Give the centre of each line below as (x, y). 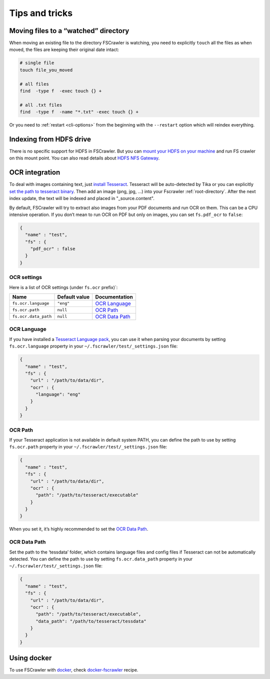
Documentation (114, 296)
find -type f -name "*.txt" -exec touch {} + (79, 112)
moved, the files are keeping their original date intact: (64, 49)
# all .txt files (41, 105)
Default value (73, 296)
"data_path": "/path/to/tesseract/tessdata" (91, 621)
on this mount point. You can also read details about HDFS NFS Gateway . (84, 158)
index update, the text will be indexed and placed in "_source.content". (82, 198)
